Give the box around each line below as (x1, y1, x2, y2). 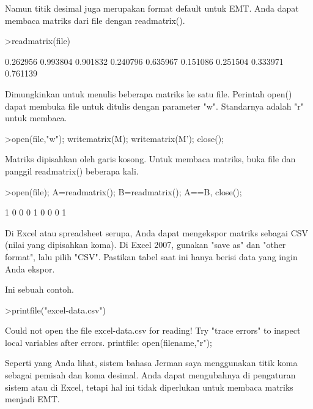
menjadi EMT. (5, 392, 60, 405)
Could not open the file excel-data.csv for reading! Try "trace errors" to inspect (5, 324, 301, 337)
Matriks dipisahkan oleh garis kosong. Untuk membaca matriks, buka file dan (5, 152, 296, 165)
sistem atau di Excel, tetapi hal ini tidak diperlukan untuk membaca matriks (5, 380, 293, 393)
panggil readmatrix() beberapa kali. (5, 164, 139, 177)
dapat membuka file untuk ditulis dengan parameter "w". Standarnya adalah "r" (5, 99, 304, 112)
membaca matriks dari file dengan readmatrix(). (5, 13, 185, 26)
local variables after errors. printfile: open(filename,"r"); (5, 336, 212, 348)
